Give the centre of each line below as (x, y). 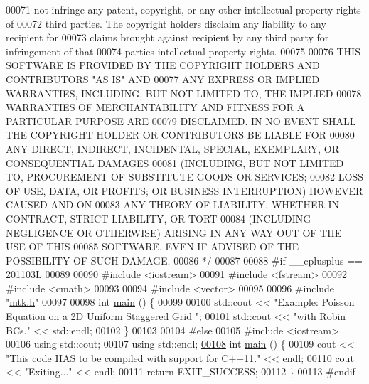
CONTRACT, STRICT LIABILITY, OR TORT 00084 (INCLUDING (159, 218)
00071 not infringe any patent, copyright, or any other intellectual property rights (183, 9)
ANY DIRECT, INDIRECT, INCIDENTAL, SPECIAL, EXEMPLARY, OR (173, 148)
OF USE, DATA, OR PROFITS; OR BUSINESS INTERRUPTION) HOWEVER (184, 190)
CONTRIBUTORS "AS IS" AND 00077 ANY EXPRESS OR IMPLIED (163, 79)
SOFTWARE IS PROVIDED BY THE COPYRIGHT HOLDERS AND (163, 65)
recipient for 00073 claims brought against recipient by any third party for (167, 37)
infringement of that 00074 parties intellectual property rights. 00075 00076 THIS (183, 51)
